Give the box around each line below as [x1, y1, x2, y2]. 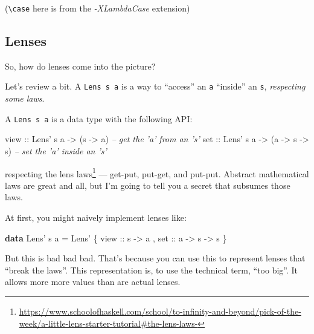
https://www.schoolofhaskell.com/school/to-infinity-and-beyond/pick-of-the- [19, 304, 301, 317]
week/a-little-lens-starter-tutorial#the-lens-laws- [19, 316, 198, 329]
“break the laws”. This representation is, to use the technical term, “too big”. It [5, 263, 298, 276]
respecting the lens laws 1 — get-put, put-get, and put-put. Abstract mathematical [5, 165, 309, 180]
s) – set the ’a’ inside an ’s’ [5, 144, 107, 157]
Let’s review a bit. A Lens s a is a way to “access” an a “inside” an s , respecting [5, 80, 306, 93]
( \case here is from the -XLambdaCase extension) [5, 2, 190, 14]
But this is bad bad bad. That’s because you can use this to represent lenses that [5, 252, 306, 264]
